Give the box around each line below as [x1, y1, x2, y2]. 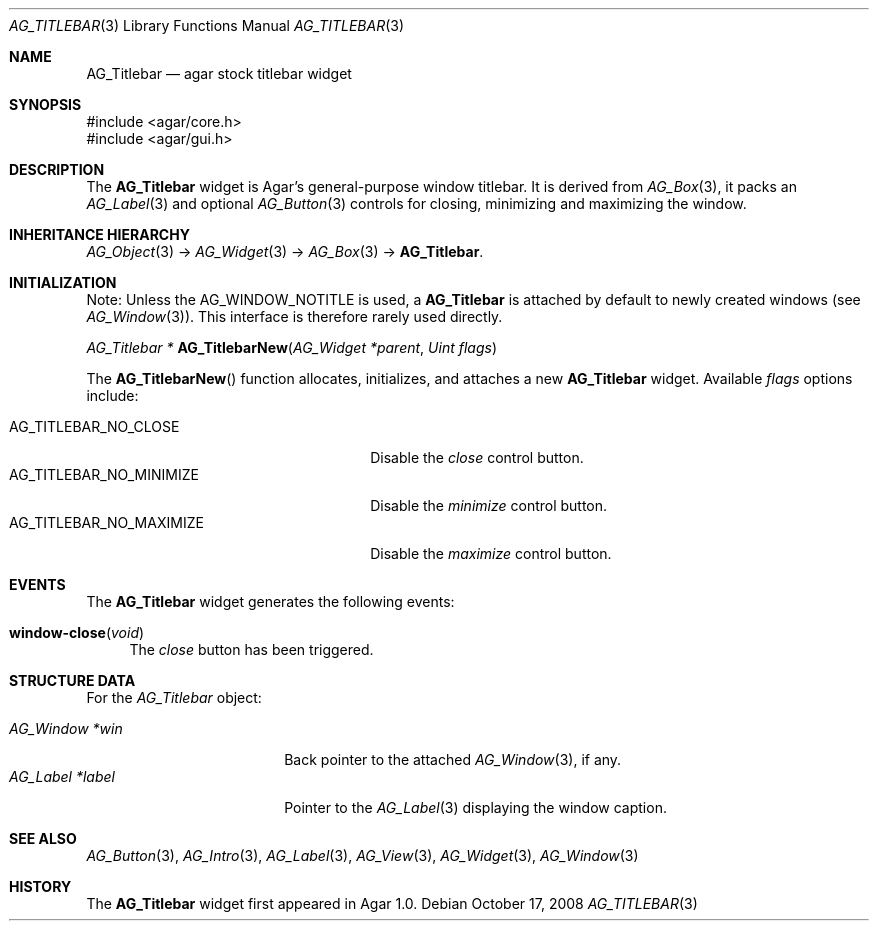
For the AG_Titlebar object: [86, 689, 262, 706]
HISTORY [9, 878, 72, 895]
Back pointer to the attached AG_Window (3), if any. [284, 751, 622, 768]
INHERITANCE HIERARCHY [9, 226, 190, 243]
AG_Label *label [9, 768, 115, 785]
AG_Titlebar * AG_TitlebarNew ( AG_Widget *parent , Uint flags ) [86, 339, 497, 356]
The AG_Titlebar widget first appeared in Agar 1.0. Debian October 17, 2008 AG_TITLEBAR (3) [86, 895, 698, 912]
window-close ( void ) [9, 624, 145, 641]
